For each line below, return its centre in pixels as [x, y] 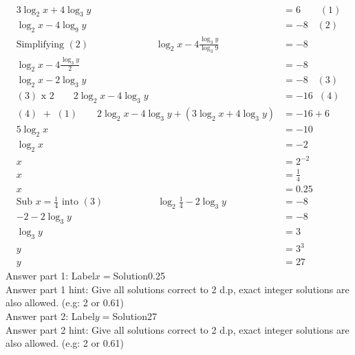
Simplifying [40, 44]
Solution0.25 [139, 276]
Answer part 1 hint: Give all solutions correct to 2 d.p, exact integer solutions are [177, 289]
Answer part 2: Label [50, 316]
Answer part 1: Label [50, 276]
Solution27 [135, 316]
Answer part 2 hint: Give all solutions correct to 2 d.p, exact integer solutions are [177, 329]
